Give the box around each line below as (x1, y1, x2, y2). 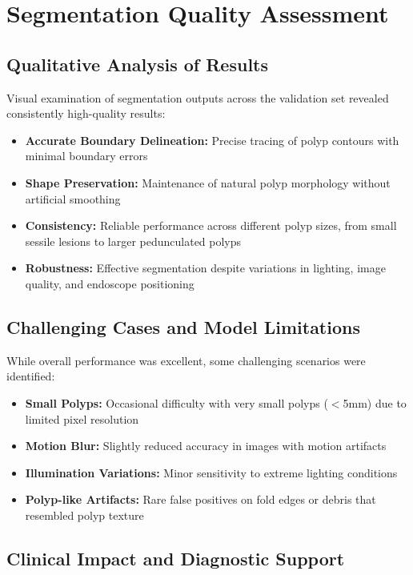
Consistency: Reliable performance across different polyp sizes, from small (25, 217, 397, 234)
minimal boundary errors (25, 147, 148, 164)
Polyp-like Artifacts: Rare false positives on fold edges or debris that (25, 491, 376, 508)
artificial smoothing (25, 190, 121, 207)
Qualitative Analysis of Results (6, 51, 269, 76)
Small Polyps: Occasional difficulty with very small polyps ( (25, 394, 328, 411)
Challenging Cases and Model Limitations (6, 314, 360, 339)
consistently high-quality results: (6, 105, 166, 122)
